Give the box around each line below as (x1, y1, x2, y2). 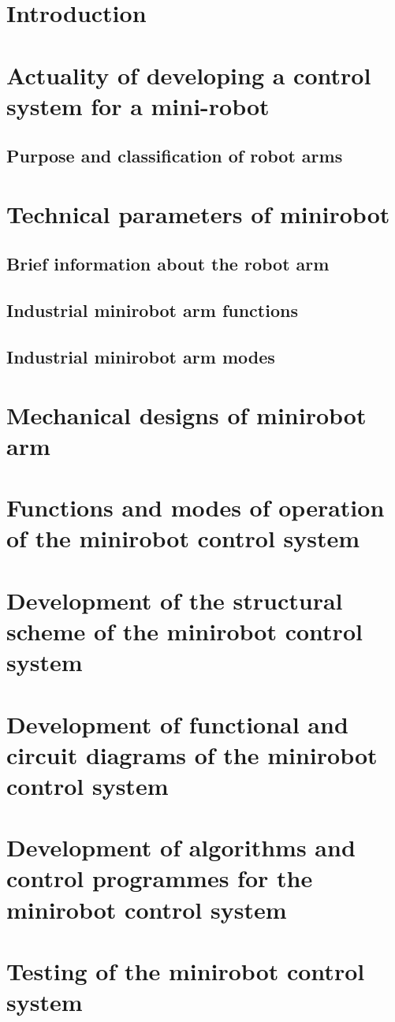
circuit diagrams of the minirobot (6, 738, 378, 770)
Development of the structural (6, 584, 343, 616)
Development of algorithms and (6, 831, 356, 863)
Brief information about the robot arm (6, 252, 330, 276)
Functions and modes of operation (6, 491, 385, 524)
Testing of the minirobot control (6, 955, 365, 987)
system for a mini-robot (6, 89, 270, 121)
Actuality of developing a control (6, 58, 371, 91)
